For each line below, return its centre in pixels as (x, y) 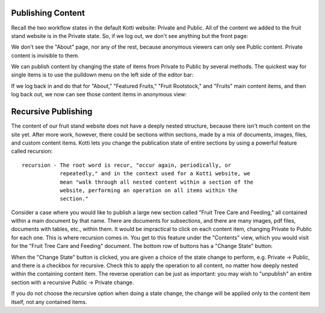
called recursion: (32, 151)
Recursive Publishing (52, 112)
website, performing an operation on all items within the (149, 190)
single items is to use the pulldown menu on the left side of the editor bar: (102, 75)
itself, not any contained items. (49, 302)
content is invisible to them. (45, 55)
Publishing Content (48, 13)
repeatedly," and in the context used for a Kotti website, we (155, 174)
